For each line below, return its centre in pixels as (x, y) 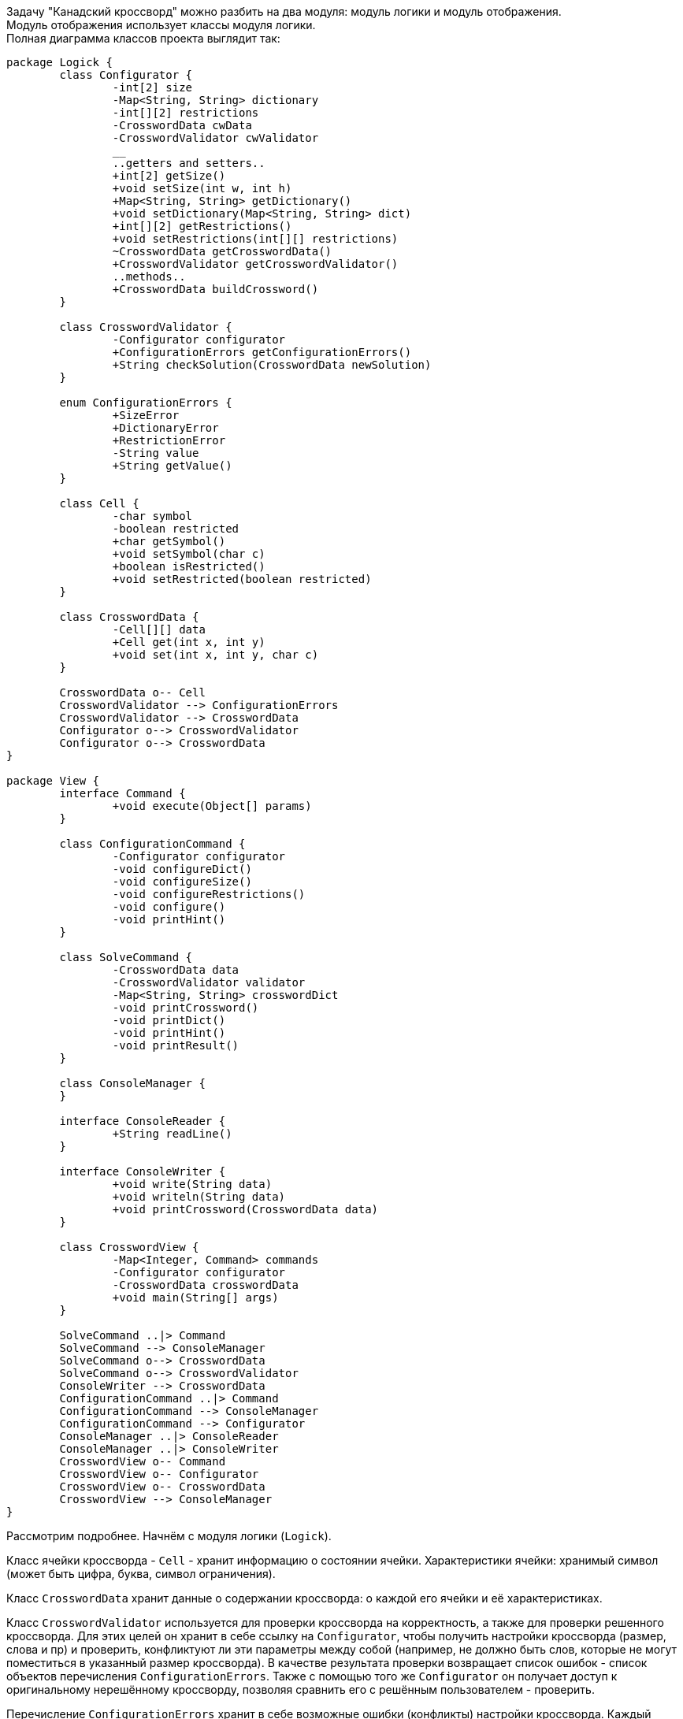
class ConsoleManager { (132, 1083)
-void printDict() (169, 1020)
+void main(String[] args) (195, 1298)
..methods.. (149, 277)
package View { (53, 781)
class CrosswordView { (129, 1247)
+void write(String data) (192, 1184)
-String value (156, 453)
